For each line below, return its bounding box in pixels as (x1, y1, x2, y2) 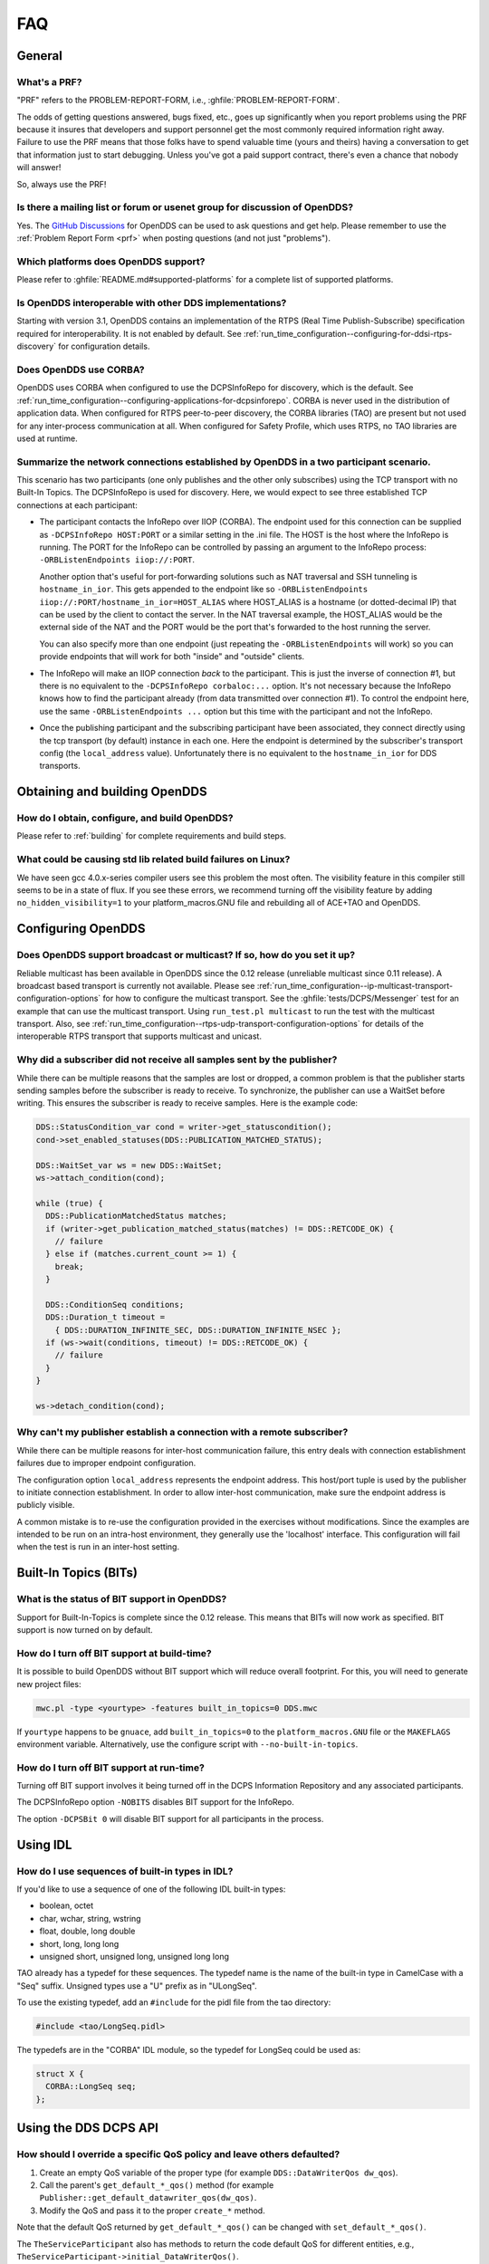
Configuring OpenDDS (16, 921, 146, 936)
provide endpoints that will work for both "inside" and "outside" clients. (39, 651, 305, 662)
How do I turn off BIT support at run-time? (16, 1761, 206, 1774)
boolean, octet (39, 1900, 94, 1911)
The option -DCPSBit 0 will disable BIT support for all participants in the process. (16, 1813, 324, 1824)
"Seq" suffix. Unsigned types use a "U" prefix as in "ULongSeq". (16, 1980, 257, 1991)
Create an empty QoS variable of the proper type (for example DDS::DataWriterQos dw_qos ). (39, 2167, 398, 2178)
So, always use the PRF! (16, 178, 107, 189)
